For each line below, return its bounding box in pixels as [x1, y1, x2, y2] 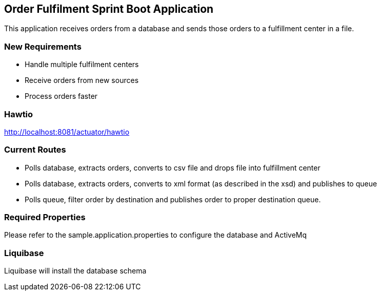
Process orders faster [25, 92, 98, 101]
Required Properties [4, 212, 86, 223]
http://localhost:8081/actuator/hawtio [4, 127, 130, 136]
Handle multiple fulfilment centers [25, 60, 139, 69]
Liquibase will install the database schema [4, 266, 147, 276]
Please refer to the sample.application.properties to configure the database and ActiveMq [4, 230, 307, 240]
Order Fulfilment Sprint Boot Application [4, 3, 214, 15]
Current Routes [4, 144, 66, 155]
